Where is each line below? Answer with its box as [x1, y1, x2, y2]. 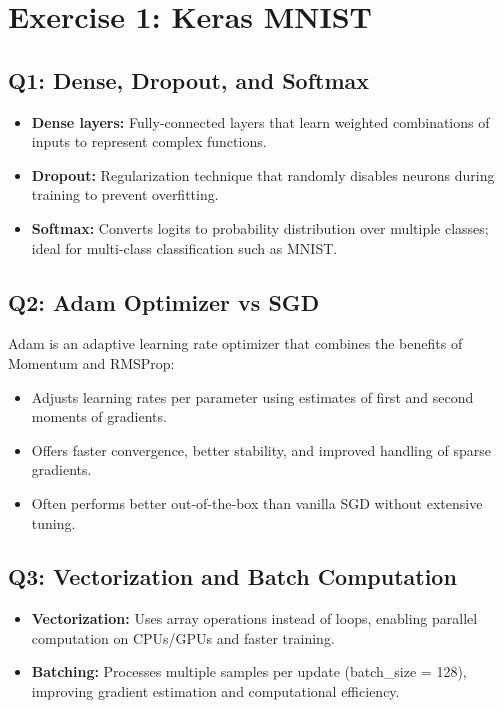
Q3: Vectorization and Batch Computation [8, 561, 457, 592]
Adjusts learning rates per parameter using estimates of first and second [31, 386, 474, 407]
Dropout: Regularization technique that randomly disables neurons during [31, 164, 495, 185]
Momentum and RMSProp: [8, 352, 175, 373]
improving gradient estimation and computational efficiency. [31, 681, 400, 702]
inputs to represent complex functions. [31, 131, 267, 152]
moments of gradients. [31, 406, 167, 427]
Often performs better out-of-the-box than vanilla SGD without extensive [31, 492, 483, 513]
